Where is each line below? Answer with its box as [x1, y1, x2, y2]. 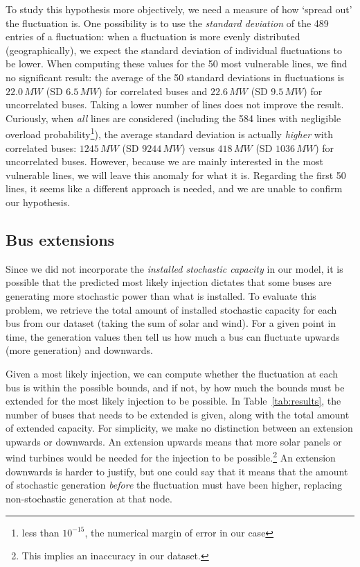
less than [21, 525, 60, 539]
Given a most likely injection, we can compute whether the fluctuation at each [6, 366, 339, 380]
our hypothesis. [6, 194, 71, 209]
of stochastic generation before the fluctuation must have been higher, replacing [6, 477, 342, 492]
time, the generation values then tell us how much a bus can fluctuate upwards [6, 329, 340, 344]
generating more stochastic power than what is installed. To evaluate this [6, 288, 316, 303]
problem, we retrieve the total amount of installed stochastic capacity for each [6, 302, 337, 316]
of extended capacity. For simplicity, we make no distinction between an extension [6, 421, 353, 435]
